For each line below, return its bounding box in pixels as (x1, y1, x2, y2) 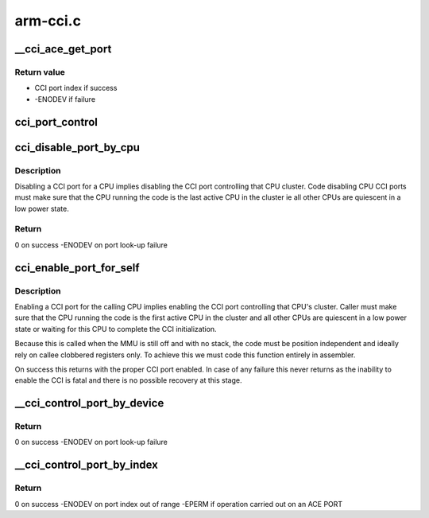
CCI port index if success (34, 84, 118, 93)
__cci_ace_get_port (14, 42, 112, 56)
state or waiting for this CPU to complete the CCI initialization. (14, 324, 218, 333)
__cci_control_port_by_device (14, 396, 164, 410)
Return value (14, 66, 65, 77)
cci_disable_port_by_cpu (14, 140, 141, 154)
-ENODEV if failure (34, 94, 95, 103)
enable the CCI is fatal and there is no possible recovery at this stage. (14, 376, 242, 385)
